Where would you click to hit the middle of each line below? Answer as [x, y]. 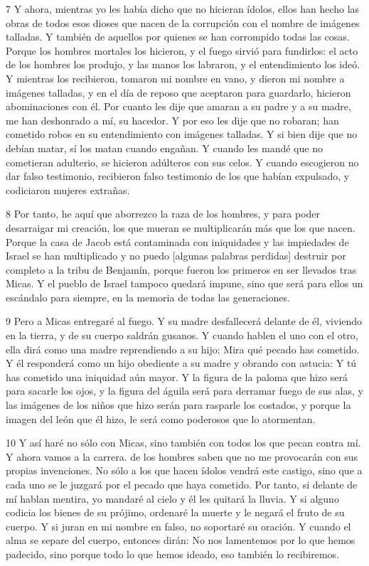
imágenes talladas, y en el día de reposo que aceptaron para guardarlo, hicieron [178, 92]
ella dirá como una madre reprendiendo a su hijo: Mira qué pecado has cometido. [183, 349]
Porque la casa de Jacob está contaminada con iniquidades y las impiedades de [177, 241]
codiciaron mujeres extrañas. [68, 189]
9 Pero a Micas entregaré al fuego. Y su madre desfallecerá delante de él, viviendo [184, 321]
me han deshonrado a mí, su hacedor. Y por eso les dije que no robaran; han [172, 120]
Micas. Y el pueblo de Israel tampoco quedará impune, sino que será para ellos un [184, 283]
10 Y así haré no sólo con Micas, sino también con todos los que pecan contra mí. [183, 443]
